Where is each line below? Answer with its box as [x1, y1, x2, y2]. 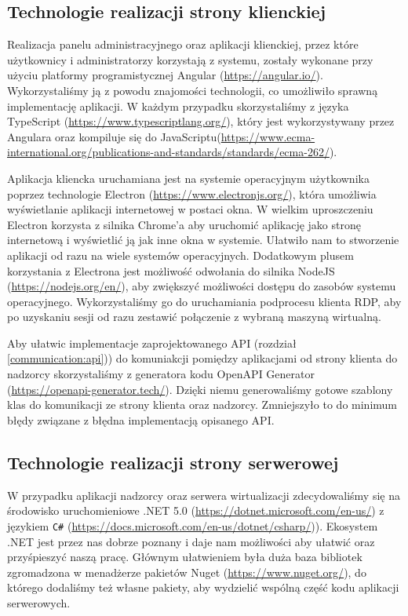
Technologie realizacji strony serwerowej [7, 450, 339, 474]
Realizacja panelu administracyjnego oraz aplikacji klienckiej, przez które [7, 36, 359, 53]
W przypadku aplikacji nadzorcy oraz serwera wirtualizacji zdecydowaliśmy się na [7, 487, 400, 503]
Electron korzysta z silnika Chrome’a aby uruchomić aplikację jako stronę [7, 216, 361, 232]
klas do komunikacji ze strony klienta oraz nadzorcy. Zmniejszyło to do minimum [7, 396, 397, 413]
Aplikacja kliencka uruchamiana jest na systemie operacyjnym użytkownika [7, 169, 370, 186]
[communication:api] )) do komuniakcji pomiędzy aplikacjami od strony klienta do [7, 350, 398, 366]
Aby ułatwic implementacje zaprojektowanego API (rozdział [7, 334, 297, 351]
